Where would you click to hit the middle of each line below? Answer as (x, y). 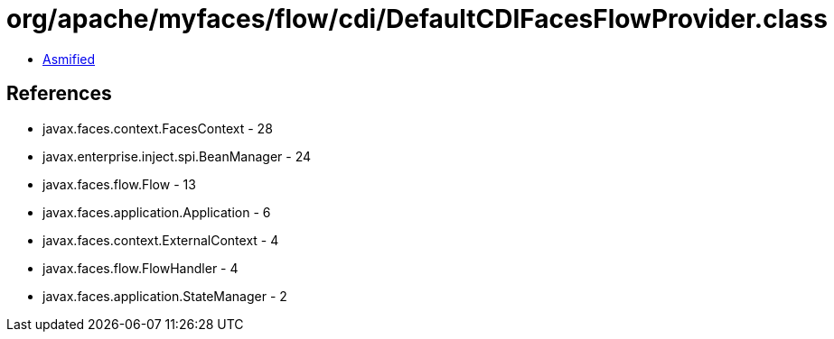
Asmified (69, 59)
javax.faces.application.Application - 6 (157, 212)
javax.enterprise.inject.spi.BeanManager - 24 (177, 156)
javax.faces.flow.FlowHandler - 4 (141, 268)
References (59, 94)
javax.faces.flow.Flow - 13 (119, 184)
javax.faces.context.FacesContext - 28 (158, 128)
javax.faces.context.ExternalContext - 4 (161, 240)
